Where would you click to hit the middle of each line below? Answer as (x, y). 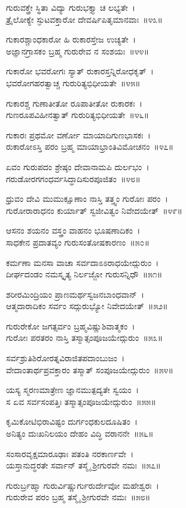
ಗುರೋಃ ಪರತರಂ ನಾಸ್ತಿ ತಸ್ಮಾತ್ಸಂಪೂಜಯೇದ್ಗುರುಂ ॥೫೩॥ (85, 338)
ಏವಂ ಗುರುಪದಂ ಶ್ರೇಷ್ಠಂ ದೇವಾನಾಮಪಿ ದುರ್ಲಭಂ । (78, 166)
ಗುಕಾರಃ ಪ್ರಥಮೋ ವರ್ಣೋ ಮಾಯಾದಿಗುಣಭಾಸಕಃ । (78, 134)
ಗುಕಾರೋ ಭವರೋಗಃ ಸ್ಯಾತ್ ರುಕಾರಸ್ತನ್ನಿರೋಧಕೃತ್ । (80, 71)
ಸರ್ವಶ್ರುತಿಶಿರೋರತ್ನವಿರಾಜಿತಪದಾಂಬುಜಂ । (65, 358)
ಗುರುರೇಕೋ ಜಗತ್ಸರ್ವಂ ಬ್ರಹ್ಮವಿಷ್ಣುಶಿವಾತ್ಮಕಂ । (71, 326)
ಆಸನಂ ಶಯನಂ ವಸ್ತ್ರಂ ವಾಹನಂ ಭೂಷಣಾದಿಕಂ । (73, 230)
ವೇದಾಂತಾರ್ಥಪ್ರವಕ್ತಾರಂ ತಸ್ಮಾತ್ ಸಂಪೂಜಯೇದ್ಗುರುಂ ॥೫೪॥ (90, 369)
